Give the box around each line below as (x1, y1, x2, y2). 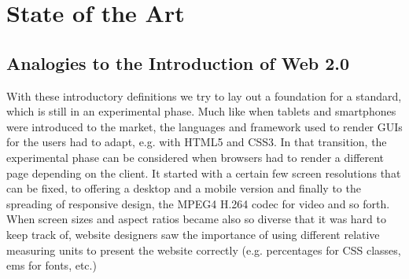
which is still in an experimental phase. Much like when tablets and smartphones (6, 103, 396, 119)
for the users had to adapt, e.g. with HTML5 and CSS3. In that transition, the (6, 134, 387, 150)
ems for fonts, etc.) (6, 257, 97, 273)
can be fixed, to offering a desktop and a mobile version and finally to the (6, 180, 361, 196)
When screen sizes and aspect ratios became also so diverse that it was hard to (6, 211, 386, 227)
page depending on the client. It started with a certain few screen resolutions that (6, 164, 401, 181)
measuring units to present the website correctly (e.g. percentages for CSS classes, (6, 241, 401, 258)
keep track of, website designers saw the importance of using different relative (6, 226, 380, 242)
